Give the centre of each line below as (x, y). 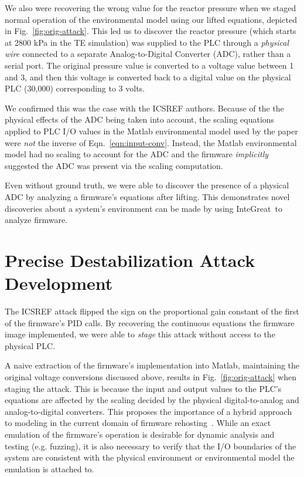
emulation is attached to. (49, 468)
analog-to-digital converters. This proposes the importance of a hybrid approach (148, 411)
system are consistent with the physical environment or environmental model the (150, 457)
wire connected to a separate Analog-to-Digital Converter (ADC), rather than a (148, 54)
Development (59, 283)
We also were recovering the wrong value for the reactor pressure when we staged (151, 8)
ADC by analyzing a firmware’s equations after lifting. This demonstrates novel (147, 196)
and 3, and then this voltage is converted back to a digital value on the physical (148, 77)
